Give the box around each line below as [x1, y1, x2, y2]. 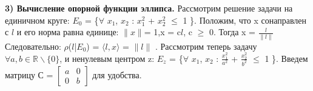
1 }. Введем [264, 52, 308, 64]
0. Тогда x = [209, 25, 255, 38]
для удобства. [92, 68, 142, 81]
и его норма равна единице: [16, 25, 119, 38]
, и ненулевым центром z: [59, 52, 155, 64]
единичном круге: [5, 13, 70, 26]
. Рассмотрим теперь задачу [155, 39, 257, 52]
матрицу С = [5, 68, 53, 81]
